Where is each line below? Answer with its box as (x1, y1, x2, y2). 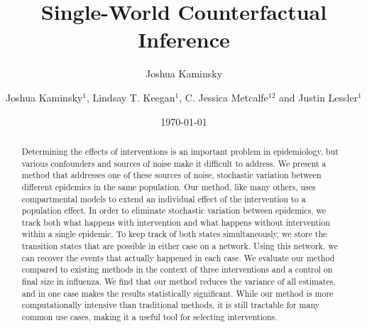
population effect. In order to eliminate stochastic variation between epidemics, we (21, 204, 327, 217)
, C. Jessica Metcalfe (179, 89, 268, 104)
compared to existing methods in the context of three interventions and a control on (21, 263, 333, 275)
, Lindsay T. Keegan (86, 89, 175, 104)
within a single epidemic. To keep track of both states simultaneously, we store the (21, 228, 327, 240)
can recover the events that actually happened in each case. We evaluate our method (21, 251, 335, 263)
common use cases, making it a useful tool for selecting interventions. (21, 311, 278, 323)
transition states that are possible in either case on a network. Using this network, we (21, 240, 338, 252)
